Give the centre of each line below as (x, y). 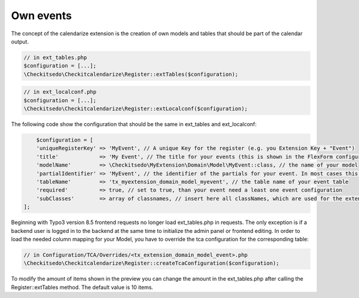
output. (20, 41)
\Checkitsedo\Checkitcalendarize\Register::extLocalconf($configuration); (136, 109)
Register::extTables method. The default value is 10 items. (82, 287)
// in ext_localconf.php (60, 92)
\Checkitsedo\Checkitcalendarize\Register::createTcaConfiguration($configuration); (151, 263)
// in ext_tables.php (55, 57)
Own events (41, 16)
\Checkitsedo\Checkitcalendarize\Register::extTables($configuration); (131, 74)
